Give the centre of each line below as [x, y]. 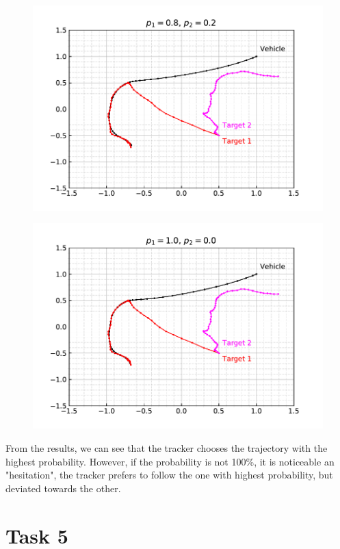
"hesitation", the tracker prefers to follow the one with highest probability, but [169, 475]
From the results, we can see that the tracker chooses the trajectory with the [167, 447]
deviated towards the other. [63, 488]
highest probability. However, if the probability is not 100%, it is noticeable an [170, 461]
